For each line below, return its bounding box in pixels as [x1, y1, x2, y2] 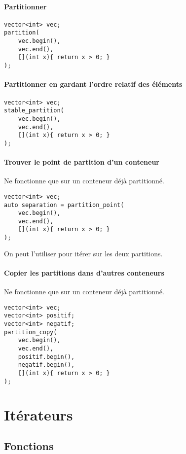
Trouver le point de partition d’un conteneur [4, 157, 159, 167]
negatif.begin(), [18, 361, 75, 369]
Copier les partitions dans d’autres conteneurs [4, 267, 164, 278]
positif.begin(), [18, 353, 75, 360]
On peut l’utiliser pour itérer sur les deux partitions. [4, 248, 163, 258]
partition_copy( [4, 328, 57, 336]
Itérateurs [4, 404, 73, 424]
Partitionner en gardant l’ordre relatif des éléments [4, 79, 183, 89]
